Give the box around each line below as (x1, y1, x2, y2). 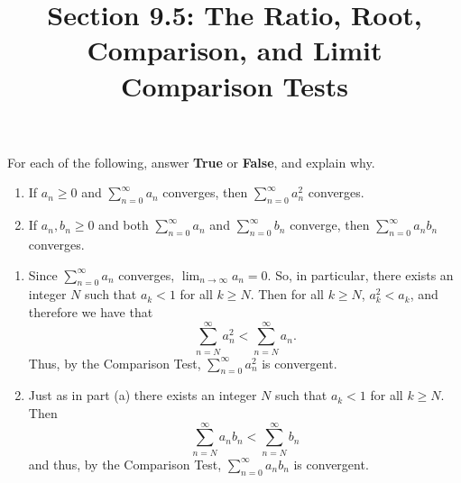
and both (98, 215, 149, 234)
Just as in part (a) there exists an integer (28, 386, 257, 405)
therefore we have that (28, 302, 153, 321)
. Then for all (250, 285, 324, 304)
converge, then (290, 215, 370, 234)
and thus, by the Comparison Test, (28, 454, 222, 473)
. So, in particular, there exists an (267, 265, 454, 284)
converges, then (162, 183, 248, 202)
